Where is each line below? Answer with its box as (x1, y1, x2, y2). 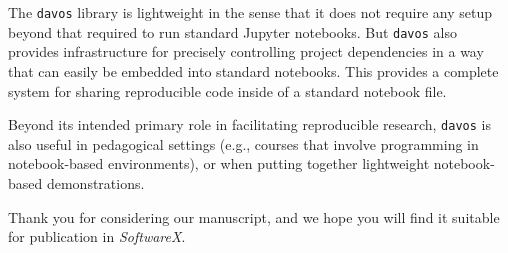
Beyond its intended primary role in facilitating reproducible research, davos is (8, 114, 491, 135)
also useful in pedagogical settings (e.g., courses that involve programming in (8, 133, 479, 154)
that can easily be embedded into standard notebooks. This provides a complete (8, 60, 499, 81)
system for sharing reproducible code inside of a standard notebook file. (8, 80, 447, 101)
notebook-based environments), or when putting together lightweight (8, 153, 430, 174)
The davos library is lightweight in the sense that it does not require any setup (8, 2, 492, 22)
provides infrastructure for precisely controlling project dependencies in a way (8, 41, 484, 62)
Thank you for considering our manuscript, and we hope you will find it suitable (8, 206, 500, 227)
